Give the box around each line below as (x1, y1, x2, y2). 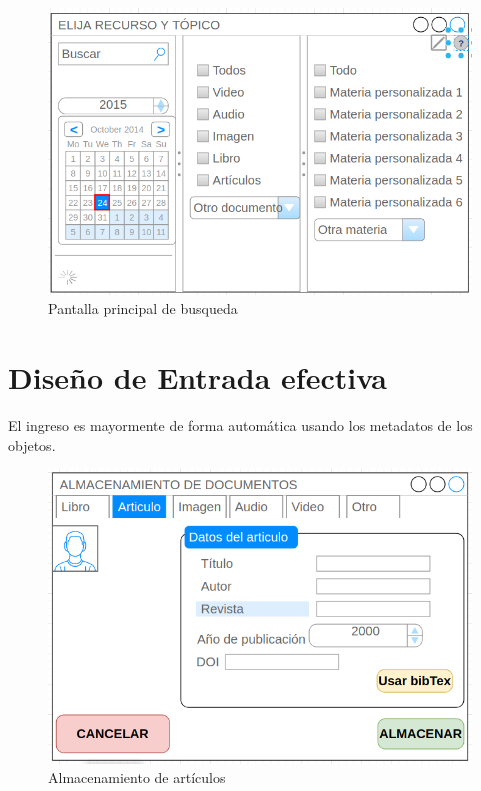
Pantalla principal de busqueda (48, 298, 238, 319)
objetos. (8, 434, 56, 455)
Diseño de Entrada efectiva (8, 357, 388, 398)
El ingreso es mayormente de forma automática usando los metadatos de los (8, 415, 473, 436)
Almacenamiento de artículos (48, 767, 226, 788)
